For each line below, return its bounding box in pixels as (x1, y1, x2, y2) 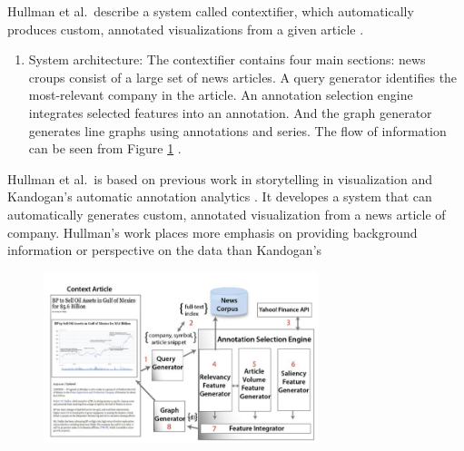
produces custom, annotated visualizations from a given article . (7, 19, 364, 38)
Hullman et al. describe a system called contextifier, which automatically (7, 2, 414, 20)
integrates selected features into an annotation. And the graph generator (28, 103, 432, 122)
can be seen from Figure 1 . (28, 139, 182, 158)
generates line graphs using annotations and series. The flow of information (28, 121, 447, 140)
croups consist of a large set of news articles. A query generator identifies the (28, 67, 458, 86)
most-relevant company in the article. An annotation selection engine (28, 85, 413, 104)
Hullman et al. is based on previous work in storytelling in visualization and (7, 169, 433, 188)
